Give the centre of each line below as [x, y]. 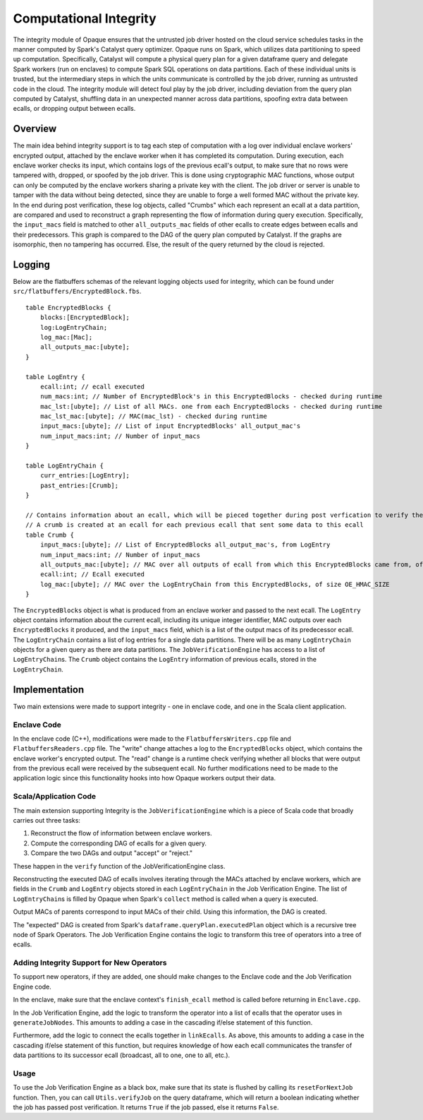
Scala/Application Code [55, 797]
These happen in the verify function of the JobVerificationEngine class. [119, 866]
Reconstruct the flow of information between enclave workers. [122, 833]
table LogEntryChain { [65, 466]
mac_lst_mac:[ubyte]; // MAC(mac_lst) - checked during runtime [153, 416]
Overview [35, 129]
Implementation [49, 690]
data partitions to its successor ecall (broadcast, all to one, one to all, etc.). [122, 1055]
